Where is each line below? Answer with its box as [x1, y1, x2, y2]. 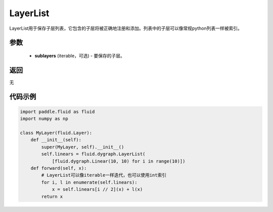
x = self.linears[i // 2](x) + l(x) [52, 187, 143, 192]
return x [41, 193, 63, 199]
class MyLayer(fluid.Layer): [20, 130, 93, 136]
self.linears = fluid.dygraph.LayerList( [41, 151, 146, 157]
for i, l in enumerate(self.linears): [41, 179, 138, 185]
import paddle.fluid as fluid [20, 109, 95, 115]
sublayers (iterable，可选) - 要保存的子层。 [34, 52, 125, 59]
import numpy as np [20, 116, 68, 122]
